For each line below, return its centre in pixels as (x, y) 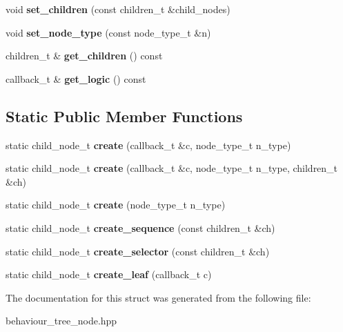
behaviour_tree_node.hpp (61, 321)
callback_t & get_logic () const (76, 78)
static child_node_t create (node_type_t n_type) (116, 205)
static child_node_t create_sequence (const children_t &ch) (140, 227)
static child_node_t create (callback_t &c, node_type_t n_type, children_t (172, 168)
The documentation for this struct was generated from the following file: (158, 297)
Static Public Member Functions (124, 116)
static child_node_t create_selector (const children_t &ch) (138, 251)
